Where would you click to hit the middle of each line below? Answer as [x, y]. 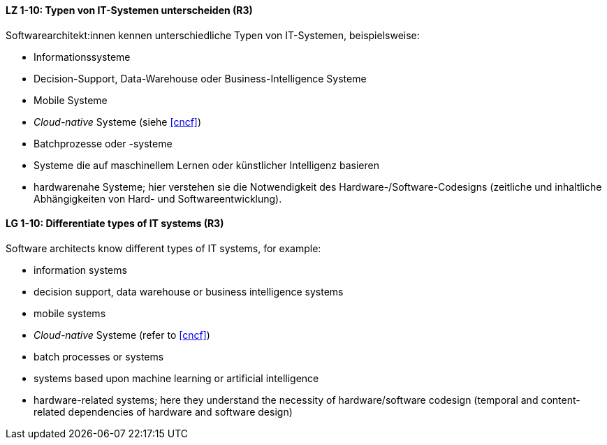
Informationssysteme [82, 57]
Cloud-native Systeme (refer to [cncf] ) [122, 335]
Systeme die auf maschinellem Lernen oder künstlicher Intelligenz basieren [206, 165]
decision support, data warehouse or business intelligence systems [189, 291]
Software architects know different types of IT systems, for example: [163, 248]
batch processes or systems [99, 356]
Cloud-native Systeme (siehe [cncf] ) [118, 122]
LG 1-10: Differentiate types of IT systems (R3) [115, 224]
